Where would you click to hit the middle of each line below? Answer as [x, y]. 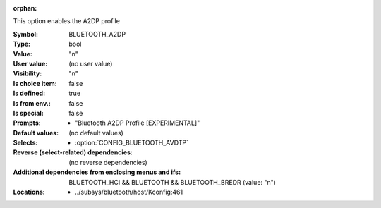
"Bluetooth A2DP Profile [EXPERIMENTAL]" [138, 123]
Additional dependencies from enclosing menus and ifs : [97, 172]
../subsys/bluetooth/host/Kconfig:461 [129, 192]
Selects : [25, 143]
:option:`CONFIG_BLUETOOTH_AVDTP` [132, 143]
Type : [22, 44]
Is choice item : [35, 83]
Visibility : [28, 73]
